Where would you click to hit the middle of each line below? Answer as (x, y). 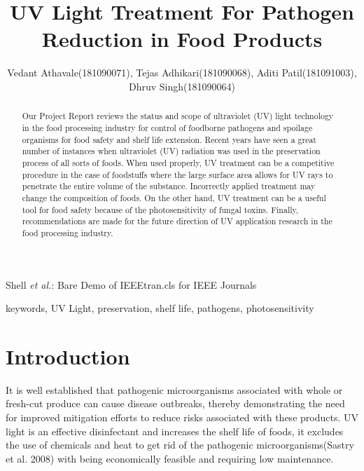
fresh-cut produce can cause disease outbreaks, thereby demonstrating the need (175, 403)
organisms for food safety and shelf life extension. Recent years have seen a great (169, 139)
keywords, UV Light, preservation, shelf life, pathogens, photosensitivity (160, 308)
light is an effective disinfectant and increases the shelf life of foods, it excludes (175, 431)
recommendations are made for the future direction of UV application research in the (177, 221)
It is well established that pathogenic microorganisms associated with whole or (174, 389)
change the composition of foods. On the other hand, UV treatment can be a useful (174, 197)
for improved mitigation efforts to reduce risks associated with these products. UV (182, 417)
